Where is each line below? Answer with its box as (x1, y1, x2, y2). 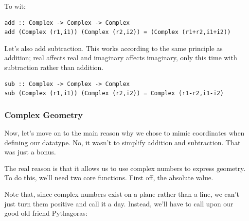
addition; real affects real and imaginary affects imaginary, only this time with (4, 52, 237, 63)
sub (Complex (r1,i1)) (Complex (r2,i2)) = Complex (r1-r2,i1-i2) (4, 90, 224, 97)
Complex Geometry (4, 108, 83, 120)
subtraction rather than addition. (4, 62, 104, 72)
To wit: (4, 1, 26, 11)
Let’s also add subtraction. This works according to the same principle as (4, 43, 223, 53)
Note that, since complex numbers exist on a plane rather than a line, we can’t (4, 188, 239, 199)
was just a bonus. (4, 147, 56, 157)
